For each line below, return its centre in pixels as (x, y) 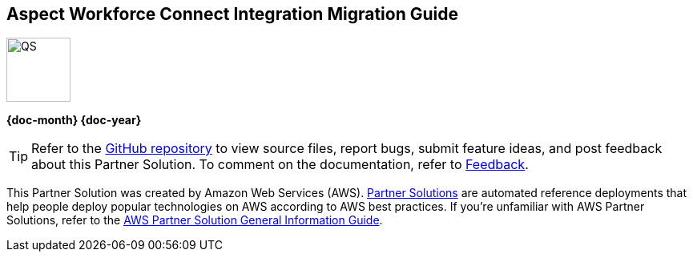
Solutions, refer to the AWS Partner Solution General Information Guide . (195, 220)
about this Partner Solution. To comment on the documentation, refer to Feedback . (280, 165)
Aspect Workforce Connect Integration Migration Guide (232, 14)
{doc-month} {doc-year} (74, 120)
